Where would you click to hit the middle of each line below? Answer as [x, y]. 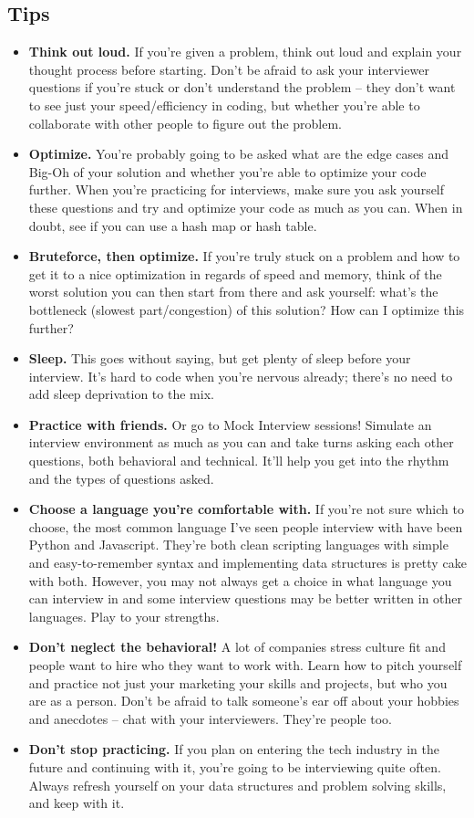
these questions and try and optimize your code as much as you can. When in [246, 207]
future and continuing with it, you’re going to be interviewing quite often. [235, 766]
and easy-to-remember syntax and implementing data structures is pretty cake [247, 563]
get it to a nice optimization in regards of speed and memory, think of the [235, 273]
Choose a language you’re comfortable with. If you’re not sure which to [246, 509]
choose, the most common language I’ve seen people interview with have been [246, 526]
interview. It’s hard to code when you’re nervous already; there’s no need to [241, 376]
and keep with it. [77, 803]
